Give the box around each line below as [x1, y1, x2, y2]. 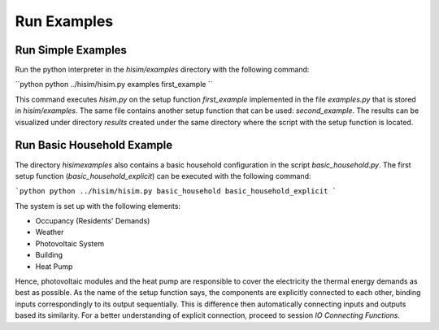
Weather [35, 228, 64, 237]
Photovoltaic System [35, 238, 105, 248]
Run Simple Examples [15, 43, 128, 57]
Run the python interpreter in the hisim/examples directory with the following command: [15, 65, 310, 75]
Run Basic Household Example [15, 138, 173, 152]
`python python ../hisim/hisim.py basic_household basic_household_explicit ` [15, 187, 337, 196]
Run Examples [15, 12, 114, 30]
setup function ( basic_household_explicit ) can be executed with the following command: [15, 171, 312, 180]
